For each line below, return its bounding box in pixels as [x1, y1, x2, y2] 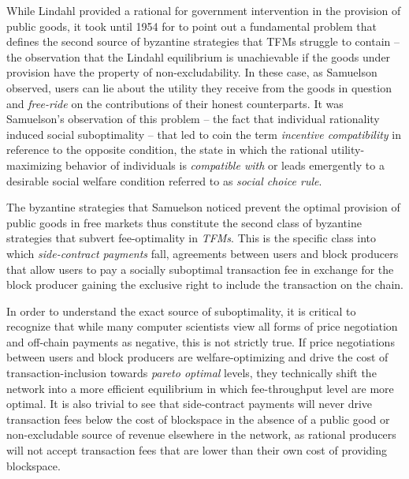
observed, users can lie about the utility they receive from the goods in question [6, 79, 392, 95]
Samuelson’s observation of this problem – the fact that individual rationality [6, 110, 380, 127]
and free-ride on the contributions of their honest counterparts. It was [6, 95, 344, 111]
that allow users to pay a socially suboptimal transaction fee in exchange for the [6, 260, 394, 277]
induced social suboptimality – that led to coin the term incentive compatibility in [6, 125, 401, 142]
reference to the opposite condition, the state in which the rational [6, 141, 328, 158]
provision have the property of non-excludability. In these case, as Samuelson [6, 64, 377, 80]
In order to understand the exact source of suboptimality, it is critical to [6, 302, 356, 319]
